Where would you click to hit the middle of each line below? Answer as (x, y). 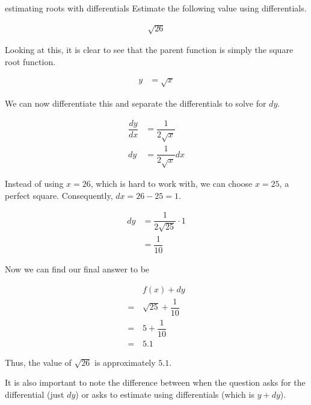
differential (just (35, 394)
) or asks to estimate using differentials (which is (165, 394)
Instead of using (34, 184)
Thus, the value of (38, 362)
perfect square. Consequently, (59, 195)
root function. (30, 61)
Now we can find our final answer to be (77, 269)
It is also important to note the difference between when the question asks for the (155, 382)
